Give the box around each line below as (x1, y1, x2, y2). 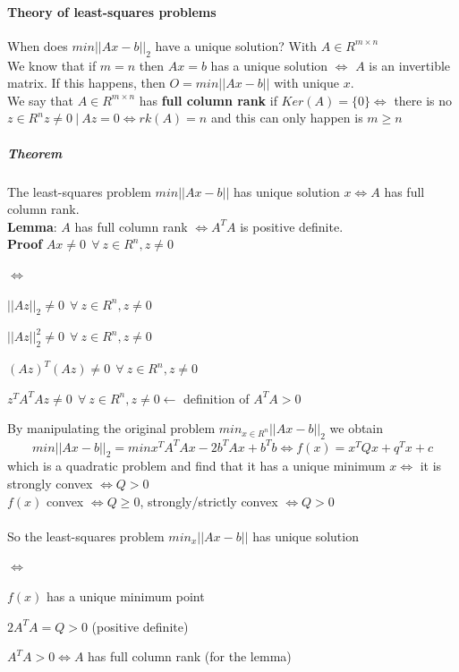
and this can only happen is (210, 108, 363, 127)
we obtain (329, 419, 384, 438)
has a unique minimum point (47, 586, 205, 605)
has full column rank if (139, 90, 277, 109)
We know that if (7, 55, 97, 74)
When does (7, 36, 68, 55)
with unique (274, 73, 339, 92)
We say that (7, 90, 73, 109)
